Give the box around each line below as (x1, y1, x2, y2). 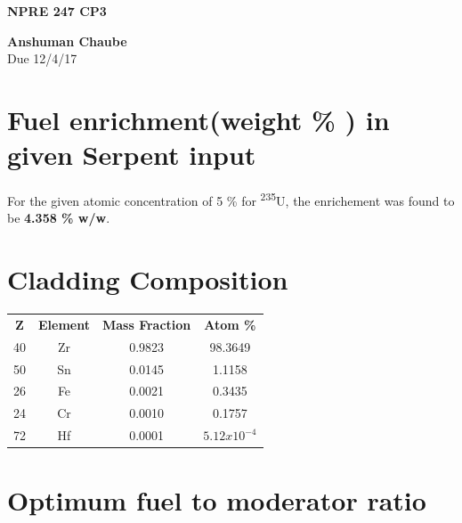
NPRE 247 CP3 (7, 2, 107, 20)
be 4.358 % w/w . (7, 208, 110, 227)
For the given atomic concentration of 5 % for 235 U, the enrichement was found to (7, 189, 455, 209)
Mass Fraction (101, 315, 191, 333)
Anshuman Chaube (7, 31, 127, 50)
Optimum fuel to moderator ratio (7, 482, 426, 519)
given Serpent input (7, 136, 256, 173)
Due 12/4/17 (7, 49, 77, 68)
